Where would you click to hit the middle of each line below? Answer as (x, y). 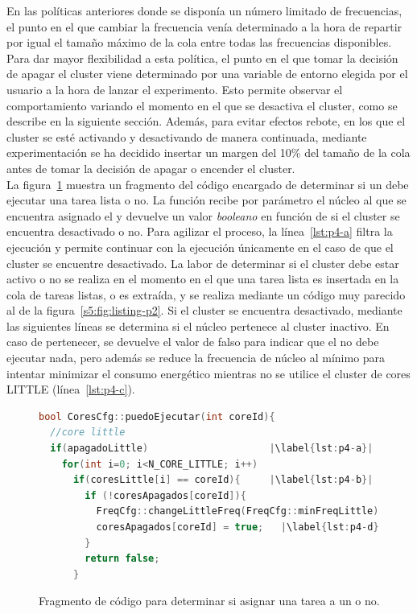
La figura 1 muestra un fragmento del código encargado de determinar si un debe (208, 184)
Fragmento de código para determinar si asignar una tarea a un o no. (209, 601)
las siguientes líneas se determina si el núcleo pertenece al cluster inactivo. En (198, 326)
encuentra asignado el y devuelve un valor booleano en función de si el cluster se (203, 215)
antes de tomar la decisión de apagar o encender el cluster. (151, 168)
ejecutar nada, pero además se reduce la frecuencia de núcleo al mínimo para (196, 358)
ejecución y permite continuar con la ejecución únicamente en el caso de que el (200, 247)
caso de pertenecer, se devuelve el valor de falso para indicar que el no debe (193, 342)
